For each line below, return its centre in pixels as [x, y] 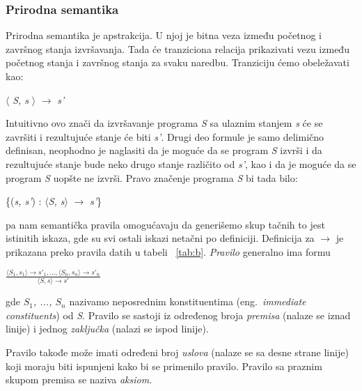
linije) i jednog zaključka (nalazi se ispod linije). [107, 329]
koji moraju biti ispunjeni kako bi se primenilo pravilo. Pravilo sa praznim [164, 366]
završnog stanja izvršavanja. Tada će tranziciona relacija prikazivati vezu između [178, 48]
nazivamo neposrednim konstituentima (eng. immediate [188, 301]
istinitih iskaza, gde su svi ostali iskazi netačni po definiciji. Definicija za [160, 238]
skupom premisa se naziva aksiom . [79, 379]
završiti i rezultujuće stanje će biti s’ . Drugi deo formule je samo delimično [165, 136]
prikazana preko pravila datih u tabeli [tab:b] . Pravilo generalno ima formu [168, 251]
